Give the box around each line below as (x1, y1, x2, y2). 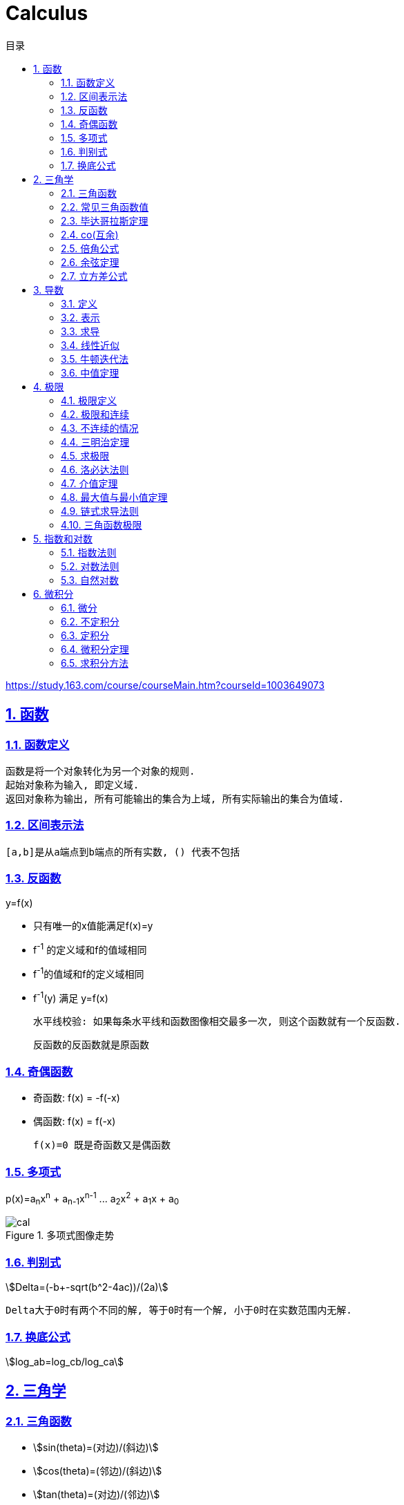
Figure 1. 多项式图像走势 (6, 1229, 115, 1242)
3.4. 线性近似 (61, 339, 119, 351)
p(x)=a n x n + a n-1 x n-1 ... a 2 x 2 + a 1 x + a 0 (6, 1190, 180, 1207)
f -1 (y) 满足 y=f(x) (33, 990, 108, 1004)
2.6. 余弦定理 (61, 256, 119, 268)
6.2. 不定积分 (61, 615, 119, 627)
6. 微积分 (33, 587, 74, 600)
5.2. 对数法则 (61, 560, 119, 572)
